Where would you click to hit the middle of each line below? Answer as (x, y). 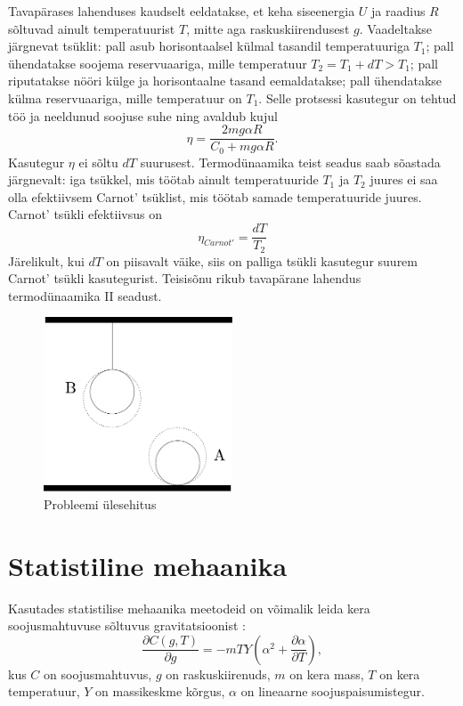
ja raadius (398, 11)
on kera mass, (327, 674)
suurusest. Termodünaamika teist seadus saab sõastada (290, 162)
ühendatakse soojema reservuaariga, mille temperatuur (158, 63)
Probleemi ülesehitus (100, 503)
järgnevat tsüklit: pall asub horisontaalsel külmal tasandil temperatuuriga (209, 46)
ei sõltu (98, 162)
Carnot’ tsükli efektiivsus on (85, 214)
